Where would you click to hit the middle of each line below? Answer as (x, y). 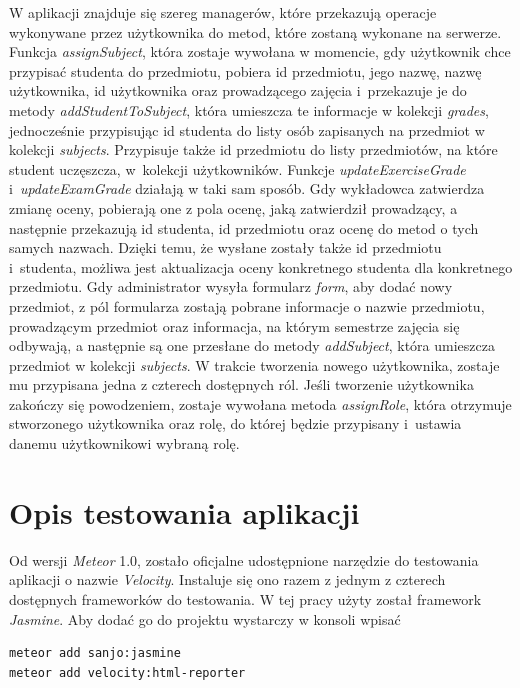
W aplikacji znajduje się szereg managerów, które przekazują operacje (223, 12)
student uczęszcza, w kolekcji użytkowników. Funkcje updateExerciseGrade (237, 168)
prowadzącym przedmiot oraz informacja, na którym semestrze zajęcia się (234, 325)
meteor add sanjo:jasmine (95, 653)
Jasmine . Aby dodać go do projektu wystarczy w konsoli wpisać (205, 618)
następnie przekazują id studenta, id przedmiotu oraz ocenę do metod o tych (244, 227)
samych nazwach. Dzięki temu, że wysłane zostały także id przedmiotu (225, 247)
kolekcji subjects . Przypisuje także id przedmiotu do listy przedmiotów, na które (253, 149)
